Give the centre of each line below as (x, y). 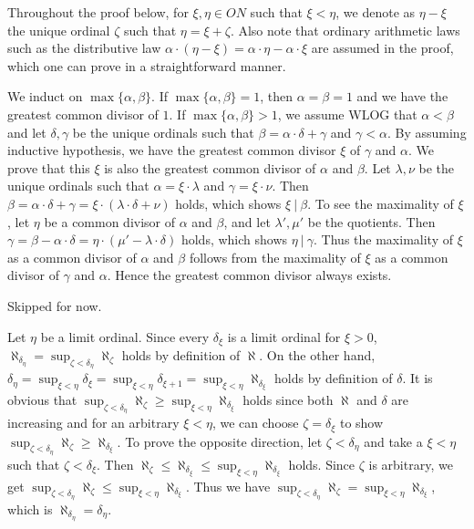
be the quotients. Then (371, 221)
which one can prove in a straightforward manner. (147, 65)
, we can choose (255, 423)
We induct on (45, 96)
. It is (417, 378)
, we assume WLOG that (347, 114)
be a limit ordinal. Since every (125, 336)
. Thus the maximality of (383, 239)
